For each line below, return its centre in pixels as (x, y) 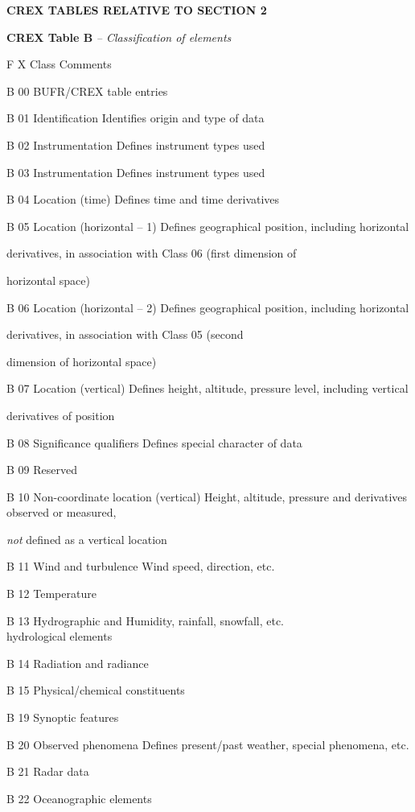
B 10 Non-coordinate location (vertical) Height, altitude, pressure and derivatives (207, 496)
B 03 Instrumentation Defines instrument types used (136, 172)
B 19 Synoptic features (63, 717)
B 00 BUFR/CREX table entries (87, 91)
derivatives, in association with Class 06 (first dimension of (152, 253)
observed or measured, (62, 512)
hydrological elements (60, 636)
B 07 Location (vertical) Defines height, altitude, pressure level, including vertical (207, 388)
